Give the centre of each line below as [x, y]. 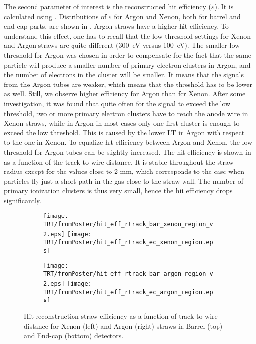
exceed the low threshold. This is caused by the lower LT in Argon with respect [124, 132]
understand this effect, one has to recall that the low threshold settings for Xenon [127, 35]
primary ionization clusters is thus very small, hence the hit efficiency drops [118, 191]
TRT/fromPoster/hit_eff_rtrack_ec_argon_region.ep [128, 292]
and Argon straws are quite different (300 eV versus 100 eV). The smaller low [122, 45]
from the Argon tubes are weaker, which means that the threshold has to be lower [128, 84]
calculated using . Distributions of [55, 16]
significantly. [23, 200]
